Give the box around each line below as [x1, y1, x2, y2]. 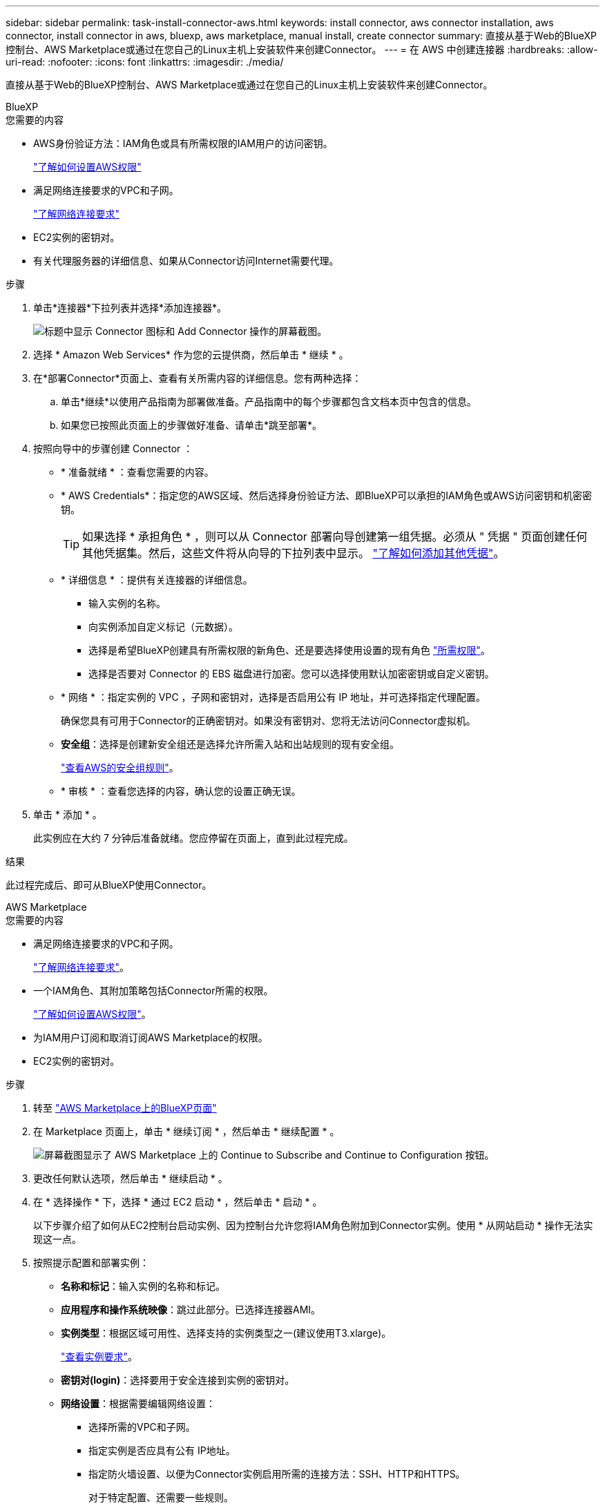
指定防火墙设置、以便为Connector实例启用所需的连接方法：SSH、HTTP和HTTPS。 [88, 1468, 465, 1480]
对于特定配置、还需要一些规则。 [88, 1491, 233, 1503]
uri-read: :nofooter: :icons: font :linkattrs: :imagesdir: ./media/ [6, 56, 284, 68]
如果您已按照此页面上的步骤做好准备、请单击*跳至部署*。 [61, 419, 323, 431]
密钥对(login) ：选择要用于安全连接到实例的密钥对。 [61, 1374, 295, 1386]
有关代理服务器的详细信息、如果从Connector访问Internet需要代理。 [33, 255, 339, 267]
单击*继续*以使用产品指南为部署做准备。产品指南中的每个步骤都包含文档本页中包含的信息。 [61, 396, 477, 407]
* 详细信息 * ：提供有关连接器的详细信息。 [61, 574, 253, 586]
